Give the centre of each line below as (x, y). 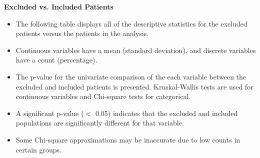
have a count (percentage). (56, 60)
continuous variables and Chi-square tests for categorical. (103, 96)
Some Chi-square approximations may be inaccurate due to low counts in (128, 139)
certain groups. (38, 149)
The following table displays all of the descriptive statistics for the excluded (131, 23)
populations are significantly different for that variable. (100, 123)
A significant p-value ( (50, 113)
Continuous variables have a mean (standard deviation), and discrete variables (136, 50)
